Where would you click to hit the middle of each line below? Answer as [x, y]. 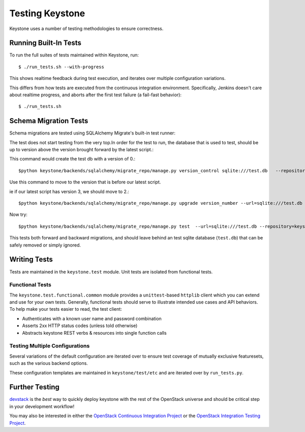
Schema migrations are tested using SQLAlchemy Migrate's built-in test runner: [92, 133]
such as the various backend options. [49, 363]
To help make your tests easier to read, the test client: [66, 309]
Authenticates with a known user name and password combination [92, 318]
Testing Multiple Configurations [50, 346]
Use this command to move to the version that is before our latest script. [85, 182]
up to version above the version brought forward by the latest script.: [81, 150]
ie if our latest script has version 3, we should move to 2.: [69, 192]
